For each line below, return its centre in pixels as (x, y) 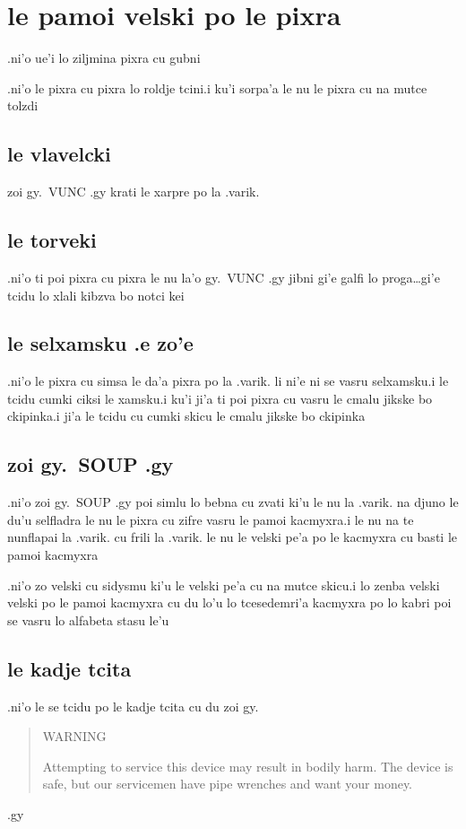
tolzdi (23, 105)
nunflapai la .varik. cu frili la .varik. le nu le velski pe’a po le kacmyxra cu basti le (232, 537)
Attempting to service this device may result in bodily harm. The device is (248, 766)
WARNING (74, 736)
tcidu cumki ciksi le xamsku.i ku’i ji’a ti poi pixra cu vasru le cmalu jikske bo (220, 398)
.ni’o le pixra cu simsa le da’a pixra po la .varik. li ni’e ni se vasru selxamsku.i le (228, 381)
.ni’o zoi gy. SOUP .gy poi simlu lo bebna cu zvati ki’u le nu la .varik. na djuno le (233, 502)
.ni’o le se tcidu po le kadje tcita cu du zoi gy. (133, 706)
